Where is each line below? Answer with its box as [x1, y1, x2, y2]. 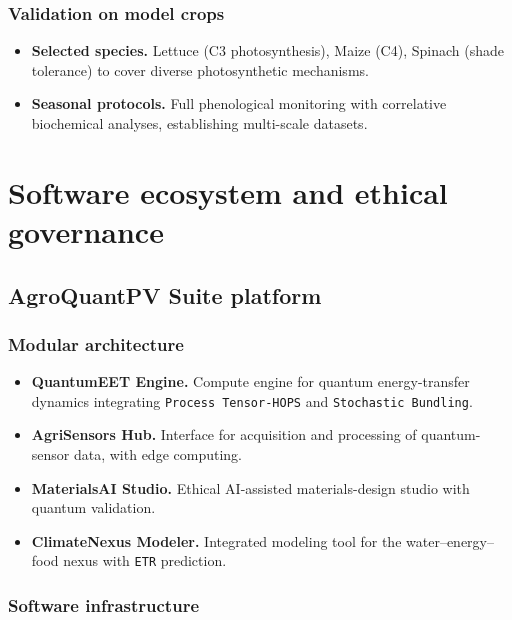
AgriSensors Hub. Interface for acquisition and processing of [31, 424, 417, 445]
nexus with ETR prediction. [63, 550, 227, 571]
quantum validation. [31, 497, 156, 518]
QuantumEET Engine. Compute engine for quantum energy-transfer [31, 371, 470, 392]
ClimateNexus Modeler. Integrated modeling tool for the [31, 530, 402, 551]
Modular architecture [8, 331, 184, 356]
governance [8, 210, 164, 251]
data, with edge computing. [73, 444, 242, 464]
